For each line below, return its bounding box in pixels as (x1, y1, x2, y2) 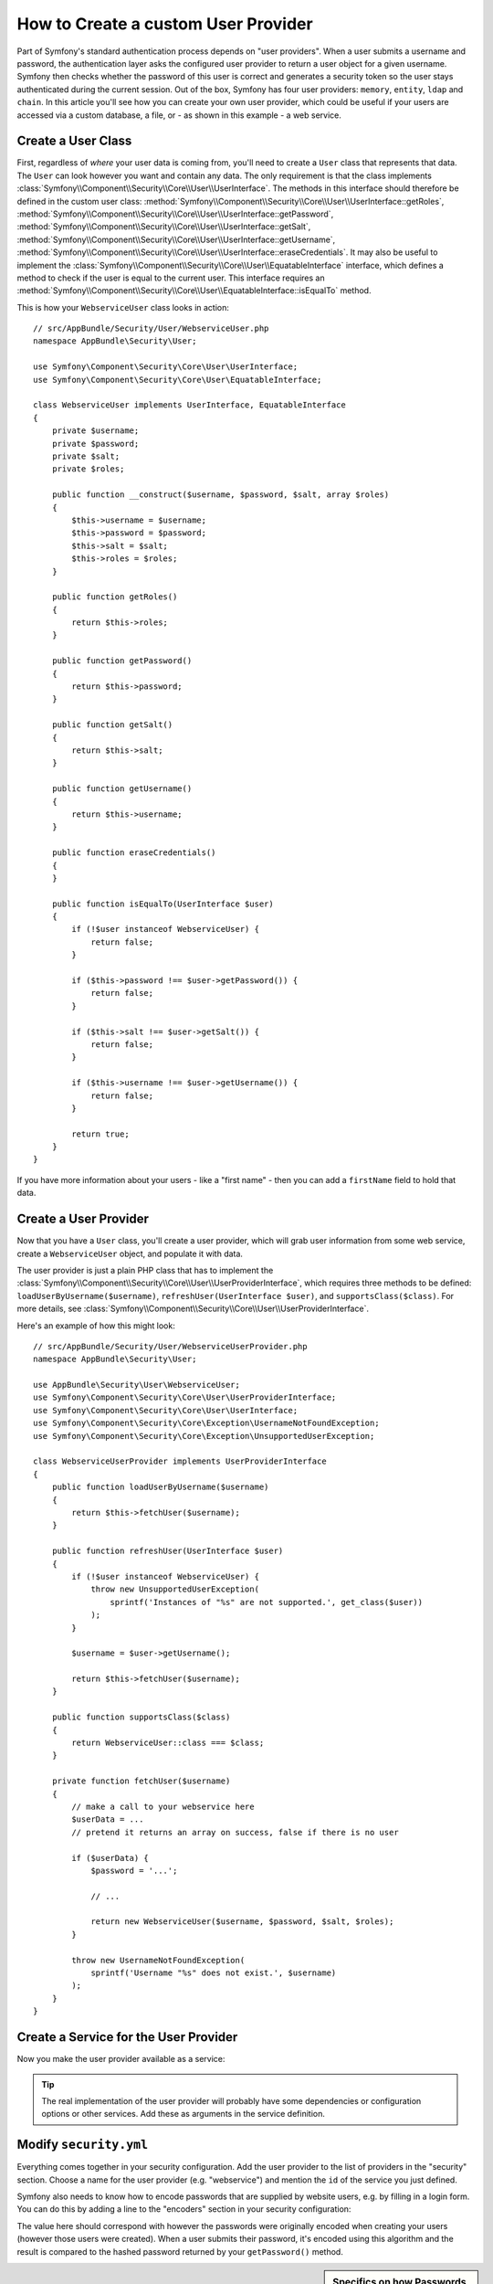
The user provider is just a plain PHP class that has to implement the (16, 1264, 274, 1275)
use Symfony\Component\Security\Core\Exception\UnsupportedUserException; (33, 1431, 375, 1441)
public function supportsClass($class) (51, 1712, 231, 1722)
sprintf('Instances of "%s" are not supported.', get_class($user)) (110, 1597, 424, 1607)
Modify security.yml (16, 2137, 149, 2152)
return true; (71, 1128, 130, 1139)
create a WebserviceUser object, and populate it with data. (16, 1248, 244, 1259)
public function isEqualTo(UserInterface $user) (51, 898, 274, 909)
